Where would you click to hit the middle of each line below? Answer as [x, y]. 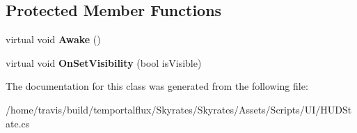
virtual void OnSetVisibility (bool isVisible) [104, 62]
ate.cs [18, 123]
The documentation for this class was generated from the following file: [157, 86]
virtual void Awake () [53, 39]
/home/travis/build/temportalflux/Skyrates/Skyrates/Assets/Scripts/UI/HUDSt [179, 109]
